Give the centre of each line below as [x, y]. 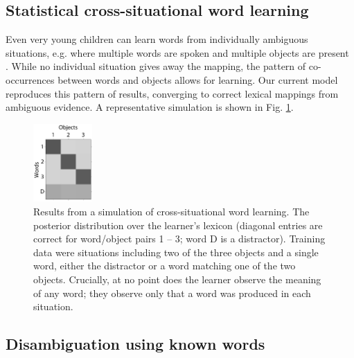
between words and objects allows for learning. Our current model [198, 79]
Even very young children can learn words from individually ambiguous [157, 39]
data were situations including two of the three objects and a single [176, 252]
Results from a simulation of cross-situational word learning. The [171, 211]
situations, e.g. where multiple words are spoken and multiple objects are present [177, 52]
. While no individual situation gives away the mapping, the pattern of [156, 66]
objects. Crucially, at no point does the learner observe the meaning [177, 279]
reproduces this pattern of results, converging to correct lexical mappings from [172, 93]
